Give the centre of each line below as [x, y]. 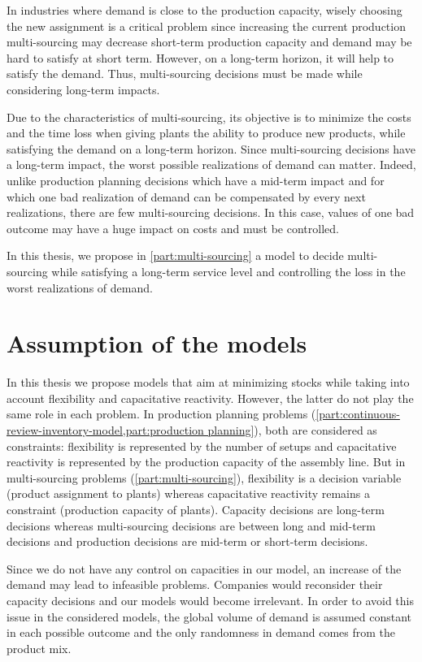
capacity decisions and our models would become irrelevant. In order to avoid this [210, 600]
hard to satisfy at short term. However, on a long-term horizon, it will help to [200, 57]
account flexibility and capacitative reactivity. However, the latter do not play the [210, 398]
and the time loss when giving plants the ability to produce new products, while [206, 133]
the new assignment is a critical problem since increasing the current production [206, 26]
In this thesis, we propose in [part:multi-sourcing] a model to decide [175, 255]
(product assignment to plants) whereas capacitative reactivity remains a [188, 493]
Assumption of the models [157, 343]
